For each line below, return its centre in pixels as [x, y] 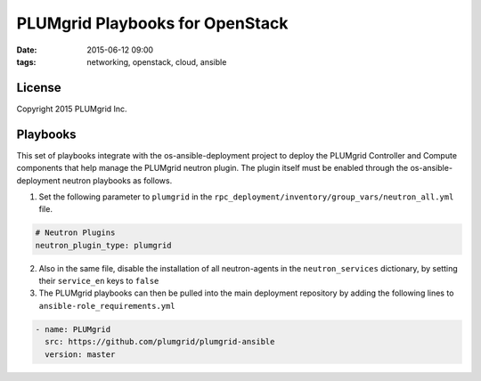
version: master [80, 354]
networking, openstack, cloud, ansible [157, 61]
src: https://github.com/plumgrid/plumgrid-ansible [160, 342]
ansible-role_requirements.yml [107, 306]
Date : [27, 50]
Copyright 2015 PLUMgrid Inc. [72, 109]
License [39, 88]
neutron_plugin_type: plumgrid [104, 245]
